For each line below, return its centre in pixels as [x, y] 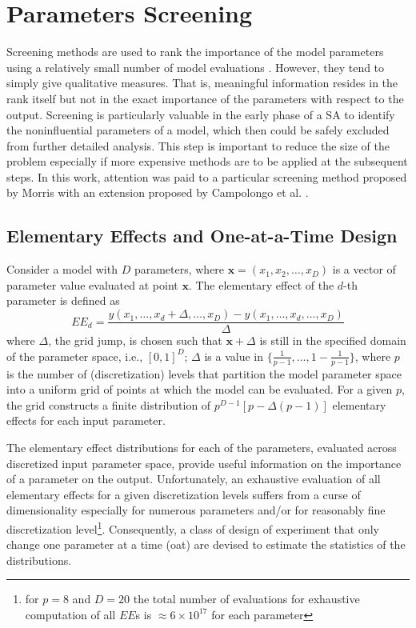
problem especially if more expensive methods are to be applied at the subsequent [207, 161]
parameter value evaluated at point [92, 284]
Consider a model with [62, 269]
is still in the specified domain [333, 340]
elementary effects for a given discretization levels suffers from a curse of [184, 494]
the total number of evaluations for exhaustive [246, 599]
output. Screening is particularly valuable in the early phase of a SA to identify [201, 114]
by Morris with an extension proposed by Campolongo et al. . [158, 192]
